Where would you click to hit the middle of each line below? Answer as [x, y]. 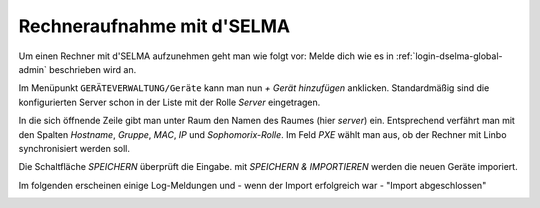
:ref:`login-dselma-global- [449, 56]
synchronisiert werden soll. [74, 148]
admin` [32, 69]
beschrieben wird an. [92, 69]
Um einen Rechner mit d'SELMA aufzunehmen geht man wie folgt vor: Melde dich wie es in [206, 56]
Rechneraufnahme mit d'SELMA [154, 26]
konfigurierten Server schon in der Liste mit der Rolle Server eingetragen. [169, 102]
